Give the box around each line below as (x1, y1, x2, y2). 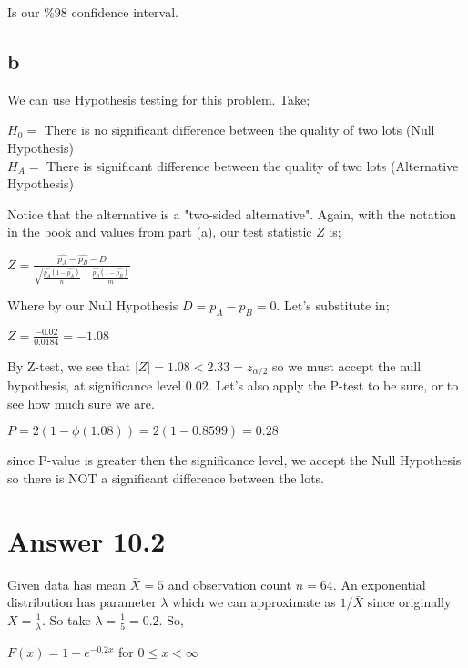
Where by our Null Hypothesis (7, 296, 178, 315)
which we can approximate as (172, 592, 336, 612)
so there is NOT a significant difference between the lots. (7, 468, 324, 487)
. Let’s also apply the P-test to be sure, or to (208, 376, 459, 395)
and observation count (168, 574, 292, 593)
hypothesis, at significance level (7, 376, 182, 395)
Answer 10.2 (7, 521, 166, 559)
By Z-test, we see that (7, 356, 131, 375)
